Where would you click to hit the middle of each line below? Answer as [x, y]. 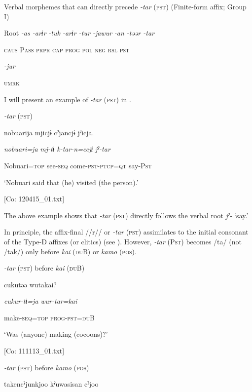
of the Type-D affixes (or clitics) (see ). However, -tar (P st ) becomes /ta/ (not [123, 241]
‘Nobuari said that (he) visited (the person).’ [71, 182]
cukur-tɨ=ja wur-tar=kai [41, 301]
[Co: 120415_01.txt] [34, 199]
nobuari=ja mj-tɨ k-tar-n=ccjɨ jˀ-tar [57, 149]
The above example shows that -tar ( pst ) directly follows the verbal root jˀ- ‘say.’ [126, 215]
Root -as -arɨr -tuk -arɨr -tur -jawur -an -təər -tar [79, 33]
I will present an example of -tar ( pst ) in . [68, 99]
